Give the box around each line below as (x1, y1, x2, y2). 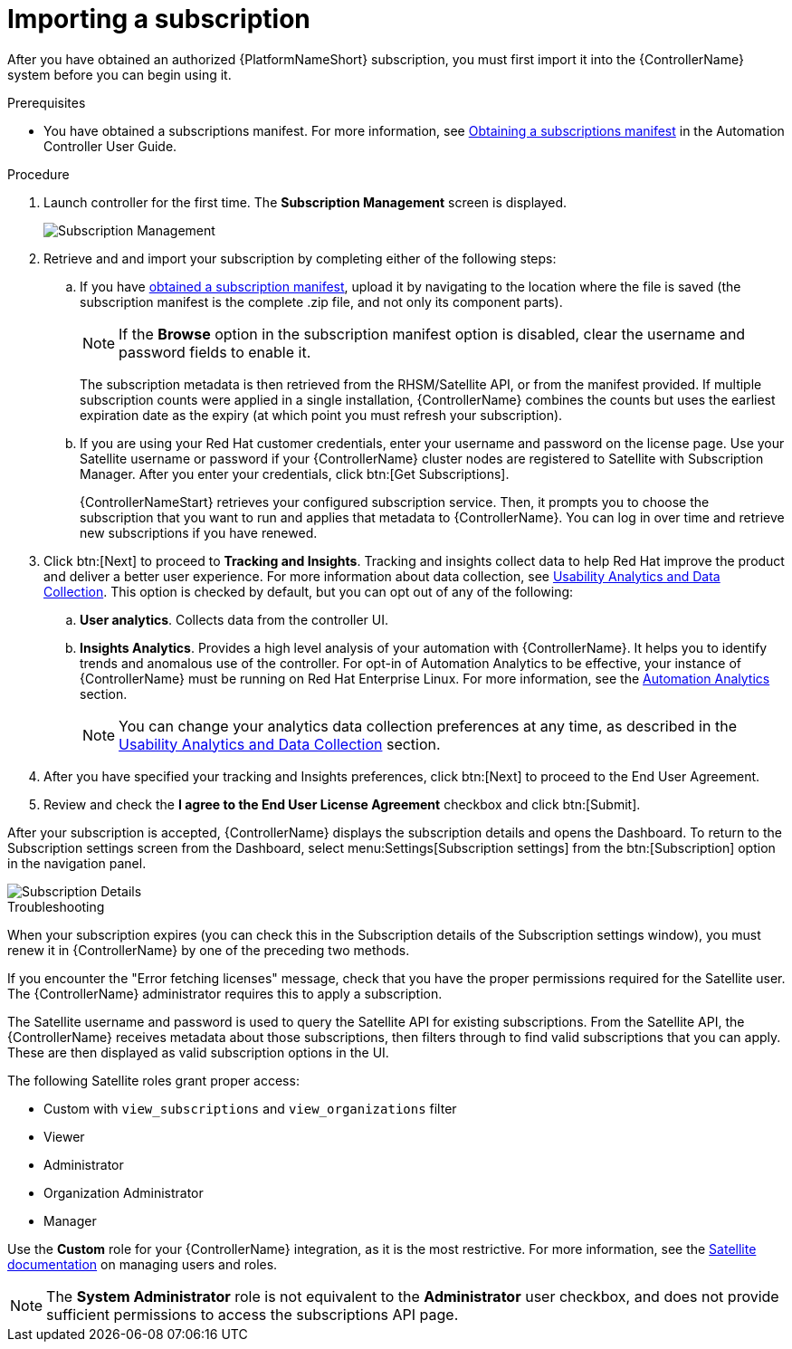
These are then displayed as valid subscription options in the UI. (7, 1044, 389, 1060)
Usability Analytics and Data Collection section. (119, 734, 441, 753)
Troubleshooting (7, 898, 105, 914)
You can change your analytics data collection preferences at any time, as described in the (119, 716, 737, 735)
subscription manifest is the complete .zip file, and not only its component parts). (80, 293, 563, 310)
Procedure (7, 166, 70, 182)
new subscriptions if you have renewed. (80, 524, 318, 541)
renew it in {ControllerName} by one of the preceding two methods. (7, 942, 410, 958)
